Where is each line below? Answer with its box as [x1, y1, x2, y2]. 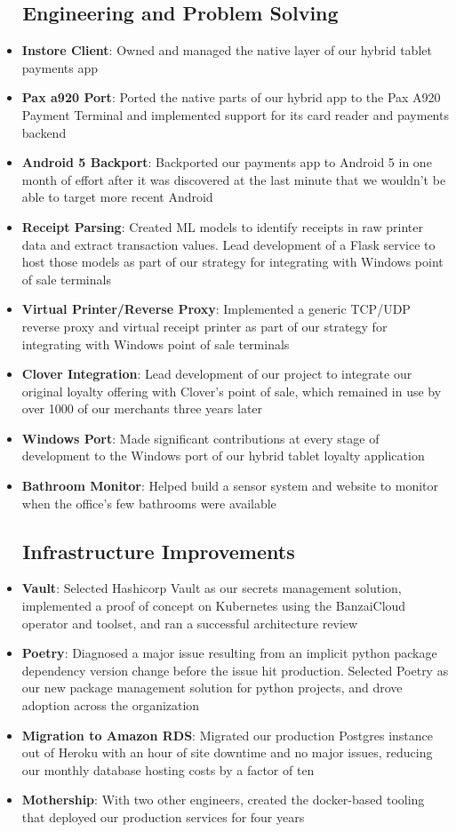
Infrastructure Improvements [22, 537, 295, 564]
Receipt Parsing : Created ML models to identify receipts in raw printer [21, 217, 423, 236]
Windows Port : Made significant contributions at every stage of [21, 428, 380, 447]
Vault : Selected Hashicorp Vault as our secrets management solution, [21, 579, 402, 597]
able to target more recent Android [21, 188, 213, 206]
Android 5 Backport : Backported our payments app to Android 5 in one [21, 153, 432, 172]
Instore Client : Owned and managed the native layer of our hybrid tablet [21, 41, 432, 60]
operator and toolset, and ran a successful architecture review [21, 613, 358, 632]
